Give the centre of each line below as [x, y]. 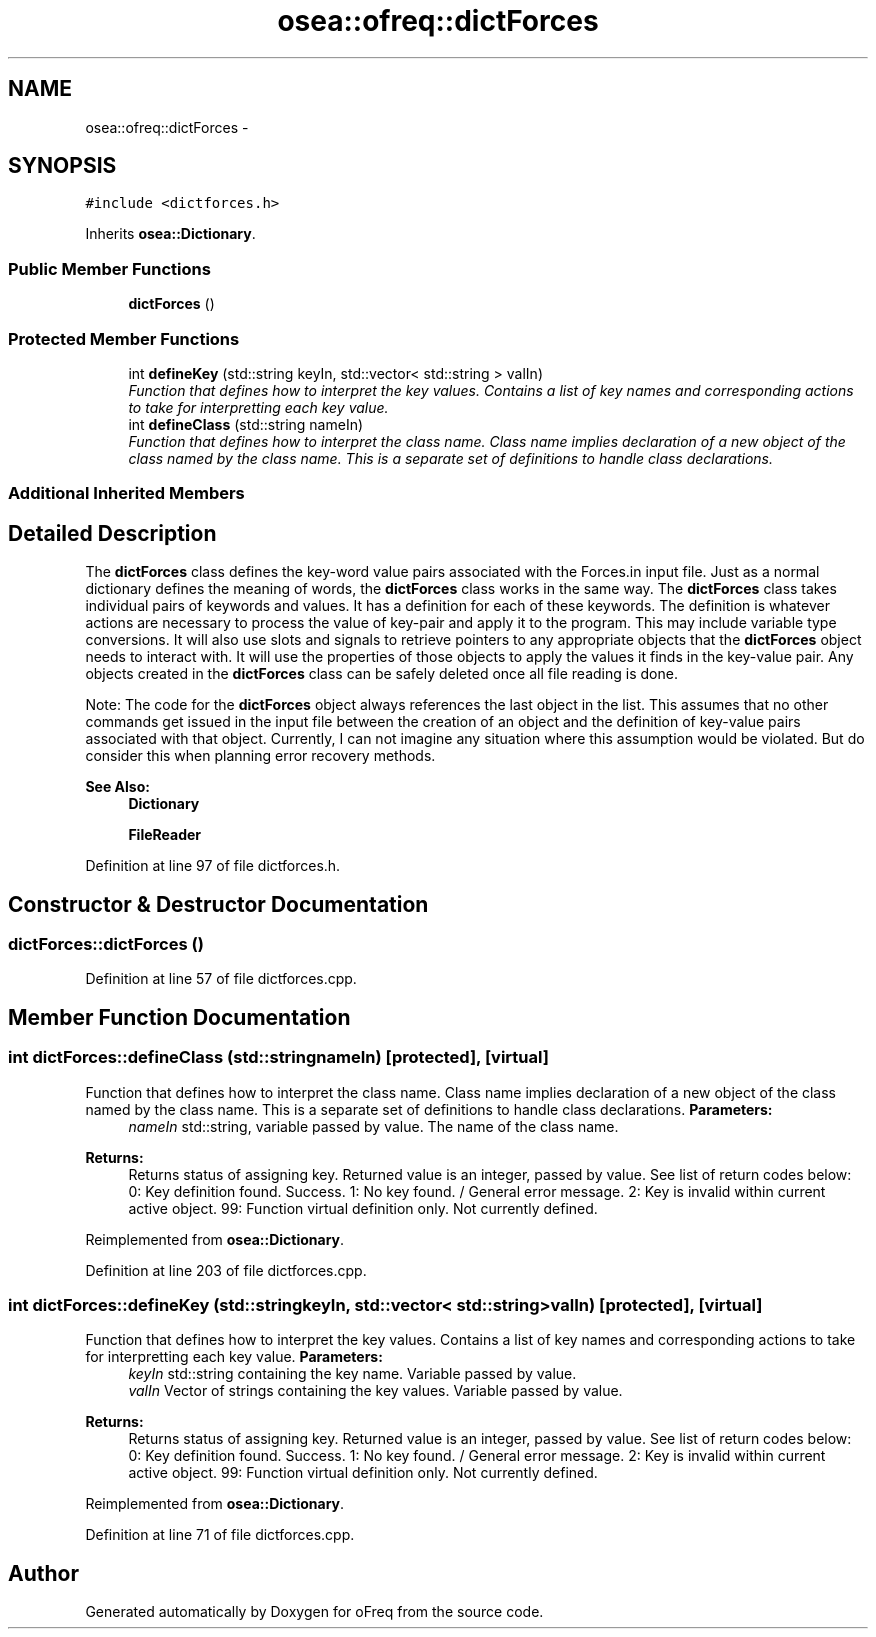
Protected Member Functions [124, 338]
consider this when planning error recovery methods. [260, 756]
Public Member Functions [109, 268]
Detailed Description [112, 533]
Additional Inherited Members [126, 493]
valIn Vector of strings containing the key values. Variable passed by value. [375, 1391]
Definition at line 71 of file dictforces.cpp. [220, 1535]
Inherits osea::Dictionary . [170, 234]
